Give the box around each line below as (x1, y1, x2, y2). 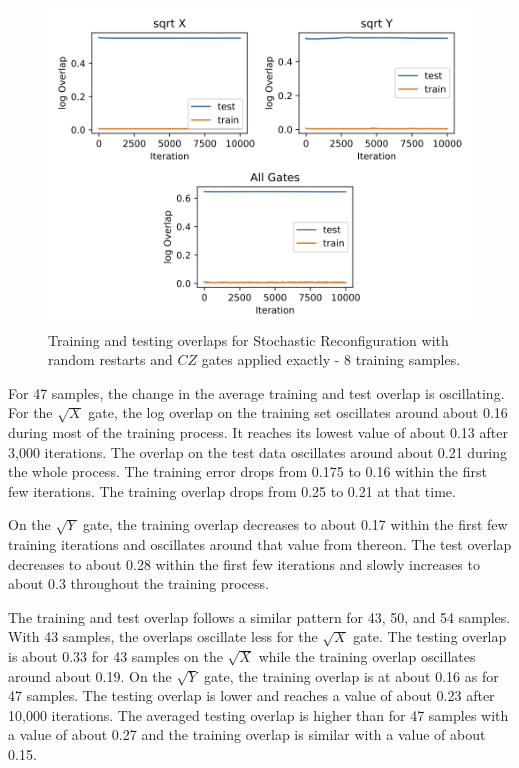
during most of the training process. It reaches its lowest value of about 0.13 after (8, 421, 508, 442)
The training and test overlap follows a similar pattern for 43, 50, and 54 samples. (8, 606, 511, 627)
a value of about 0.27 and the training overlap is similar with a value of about (8, 724, 486, 745)
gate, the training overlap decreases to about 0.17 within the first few (83, 514, 508, 535)
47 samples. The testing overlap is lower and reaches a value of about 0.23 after (8, 685, 495, 706)
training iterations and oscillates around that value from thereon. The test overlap (8, 533, 512, 554)
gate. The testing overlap (353, 626, 507, 647)
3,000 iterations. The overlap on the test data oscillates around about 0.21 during (8, 441, 508, 462)
